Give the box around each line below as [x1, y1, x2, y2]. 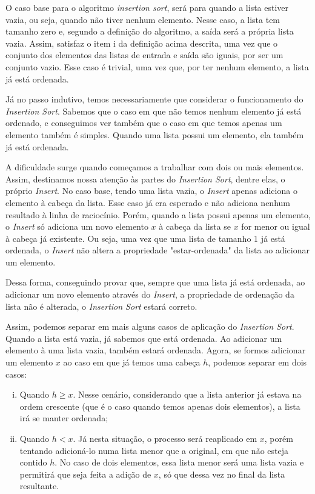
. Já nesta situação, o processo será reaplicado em [73, 432, 257, 444]
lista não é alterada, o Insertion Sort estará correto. [5, 299, 197, 312]
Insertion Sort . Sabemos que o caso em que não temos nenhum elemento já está [5, 104, 302, 117]
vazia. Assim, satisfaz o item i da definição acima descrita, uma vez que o [5, 36, 278, 49]
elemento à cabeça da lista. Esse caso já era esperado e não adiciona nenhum [5, 196, 290, 209]
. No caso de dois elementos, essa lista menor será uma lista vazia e [55, 456, 304, 469]
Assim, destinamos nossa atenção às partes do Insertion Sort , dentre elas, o [5, 172, 285, 185]
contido [19, 456, 47, 469]
